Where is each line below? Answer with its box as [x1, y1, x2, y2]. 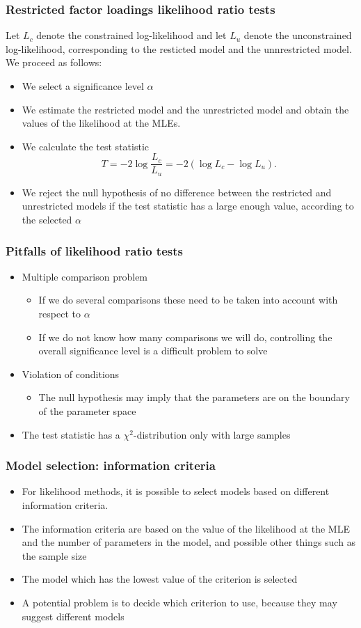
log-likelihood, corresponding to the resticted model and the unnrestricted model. [6, 41, 352, 56]
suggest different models [22, 609, 125, 623]
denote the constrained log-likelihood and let [36, 28, 227, 42]
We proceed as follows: [6, 55, 102, 70]
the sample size [22, 548, 87, 563]
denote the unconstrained [243, 28, 352, 42]
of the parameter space [38, 404, 136, 418]
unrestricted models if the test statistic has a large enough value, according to [22, 198, 354, 213]
